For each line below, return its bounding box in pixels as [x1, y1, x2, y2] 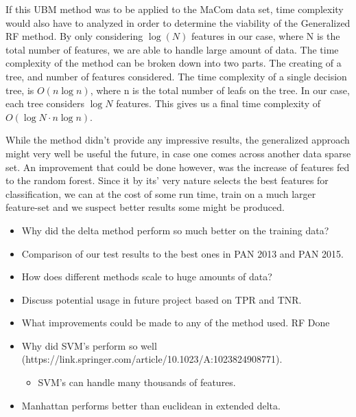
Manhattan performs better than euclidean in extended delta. [21, 398, 281, 412]
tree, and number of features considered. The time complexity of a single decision [5, 69, 347, 83]
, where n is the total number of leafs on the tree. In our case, [90, 82, 350, 97]
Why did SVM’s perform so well [21, 338, 157, 352]
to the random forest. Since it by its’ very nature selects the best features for [5, 173, 329, 188]
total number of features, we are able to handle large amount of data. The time [5, 42, 339, 56]
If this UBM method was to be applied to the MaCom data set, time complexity [5, 2, 344, 16]
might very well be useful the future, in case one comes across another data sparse [5, 146, 351, 160]
